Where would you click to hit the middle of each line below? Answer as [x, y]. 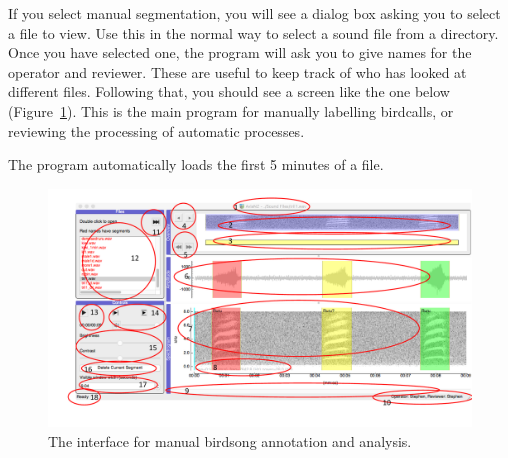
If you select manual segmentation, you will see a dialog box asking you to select [254, 13]
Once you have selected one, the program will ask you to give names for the [240, 52]
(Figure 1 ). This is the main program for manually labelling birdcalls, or [231, 110]
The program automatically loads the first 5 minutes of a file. [196, 164]
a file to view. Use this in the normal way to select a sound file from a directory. [253, 32]
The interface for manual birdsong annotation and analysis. [230, 440]
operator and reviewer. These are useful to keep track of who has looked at [237, 71]
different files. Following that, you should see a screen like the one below [229, 91]
